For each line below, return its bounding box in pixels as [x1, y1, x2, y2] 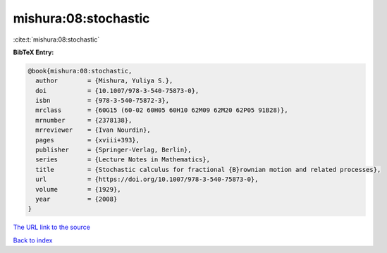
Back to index [13, 236, 53, 245]
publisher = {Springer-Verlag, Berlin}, [35, 146, 192, 154]
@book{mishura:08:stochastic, [27, 67, 133, 75]
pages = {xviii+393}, [35, 136, 140, 144]
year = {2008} [35, 195, 118, 203]
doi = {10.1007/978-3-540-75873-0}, [35, 87, 199, 94]
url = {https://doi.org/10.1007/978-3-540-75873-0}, [35, 175, 259, 183]
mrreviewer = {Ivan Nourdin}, [35, 126, 151, 134]
